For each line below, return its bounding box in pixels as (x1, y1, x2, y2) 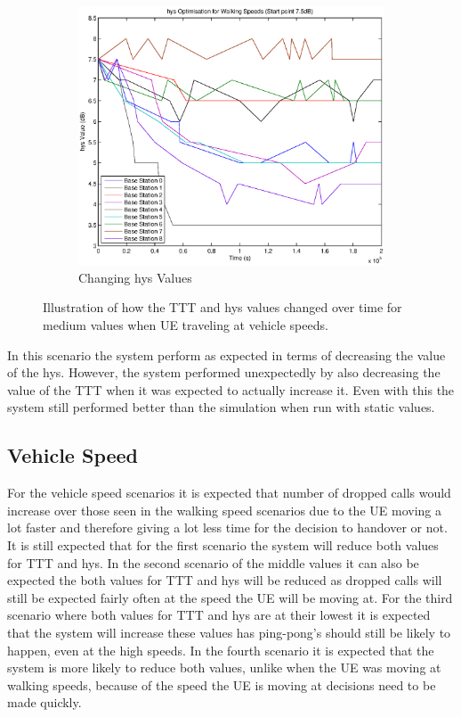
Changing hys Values (78, 268, 192, 286)
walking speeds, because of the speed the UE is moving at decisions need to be (7, 675, 436, 694)
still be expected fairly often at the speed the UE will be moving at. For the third (7, 588, 453, 606)
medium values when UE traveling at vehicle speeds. (43, 316, 328, 334)
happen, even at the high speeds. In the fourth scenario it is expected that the (7, 640, 434, 659)
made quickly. (7, 693, 82, 712)
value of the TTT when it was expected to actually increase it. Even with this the (7, 380, 455, 399)
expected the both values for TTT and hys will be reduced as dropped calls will (7, 571, 442, 589)
